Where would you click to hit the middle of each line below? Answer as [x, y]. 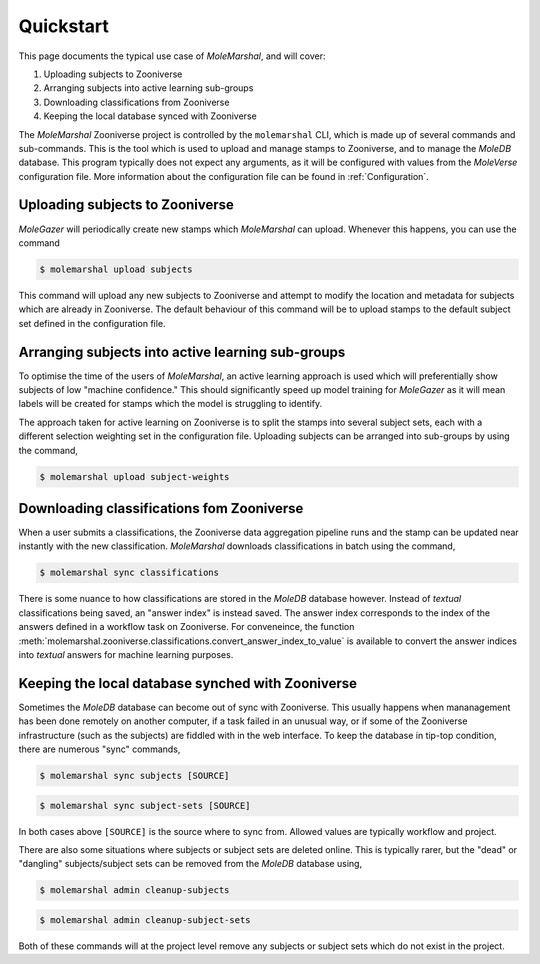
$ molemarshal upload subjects [116, 269]
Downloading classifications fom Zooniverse [161, 508]
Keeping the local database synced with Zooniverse [150, 116]
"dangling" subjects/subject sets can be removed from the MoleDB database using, [190, 864]
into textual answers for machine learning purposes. [126, 654]
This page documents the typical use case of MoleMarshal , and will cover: [172, 56]
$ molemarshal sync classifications [129, 573]
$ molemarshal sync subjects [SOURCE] [134, 776]
